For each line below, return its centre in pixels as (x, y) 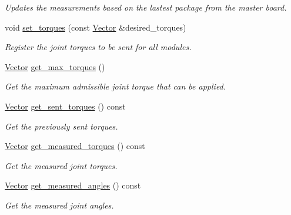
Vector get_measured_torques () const (75, 146)
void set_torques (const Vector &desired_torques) (96, 27)
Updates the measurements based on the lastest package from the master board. (146, 7)
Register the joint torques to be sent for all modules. (98, 47)
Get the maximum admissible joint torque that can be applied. (116, 86)
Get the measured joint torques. (61, 165)
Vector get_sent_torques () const (65, 106)
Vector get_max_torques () (55, 66)
